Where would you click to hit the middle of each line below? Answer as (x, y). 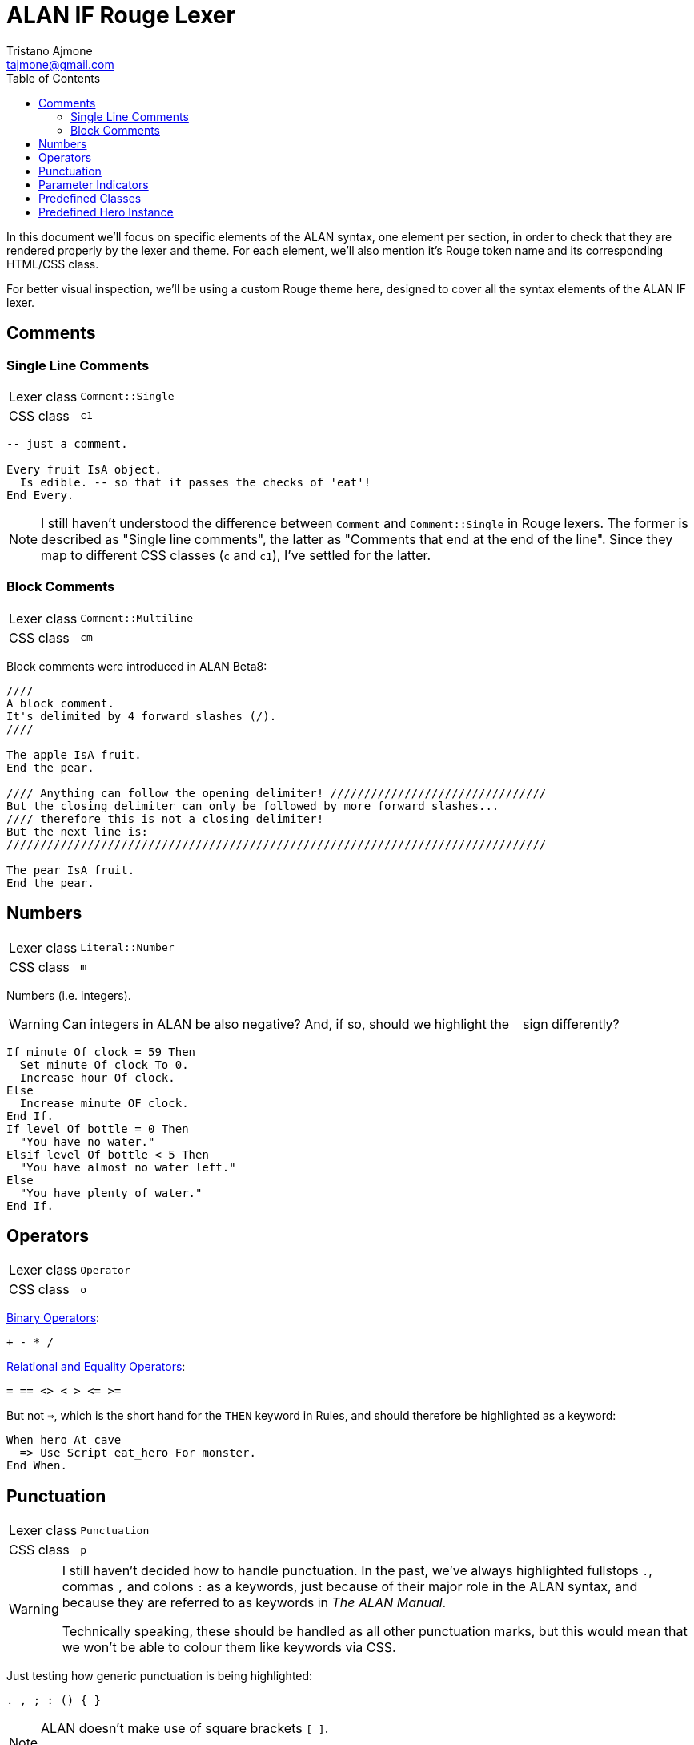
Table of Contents (54, 78)
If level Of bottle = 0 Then (98, 1128)
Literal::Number (127, 948)
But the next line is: (78, 831)
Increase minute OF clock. (104, 1103)
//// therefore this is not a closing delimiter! (165, 818)
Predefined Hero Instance (106, 212)
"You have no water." (87, 1141)
